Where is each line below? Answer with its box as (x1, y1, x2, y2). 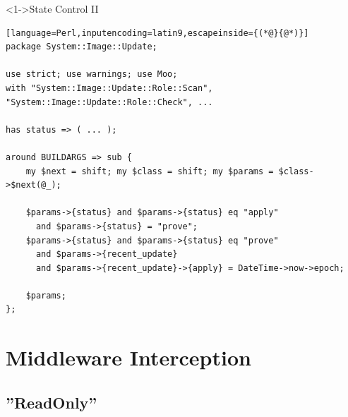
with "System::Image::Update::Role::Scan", (6, 83, 213, 93)
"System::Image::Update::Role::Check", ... (6, 97, 213, 107)
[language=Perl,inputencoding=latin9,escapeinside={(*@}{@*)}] (6, 28, 309, 38)
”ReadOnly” (6, 391, 97, 413)
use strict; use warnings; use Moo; (6, 69, 178, 80)
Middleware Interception (6, 343, 251, 372)
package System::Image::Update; (6, 42, 157, 52)
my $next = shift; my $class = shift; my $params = (25, 166, 274, 176)
